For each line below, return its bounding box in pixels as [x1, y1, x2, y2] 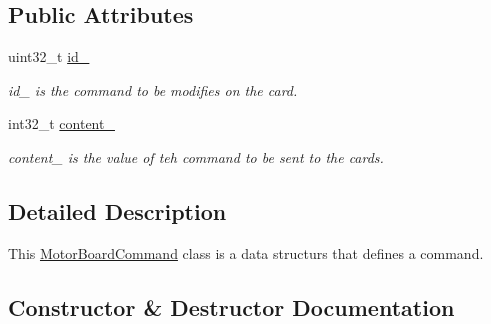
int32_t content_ [8, 113, 115, 134]
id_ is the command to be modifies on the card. [8, 79, 298, 100]
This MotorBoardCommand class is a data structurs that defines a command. [8, 242, 484, 263]
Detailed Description [8, 195, 227, 226]
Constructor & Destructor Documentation [8, 291, 455, 322]
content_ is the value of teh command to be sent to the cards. [8, 146, 384, 167]
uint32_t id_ [8, 46, 90, 67]
